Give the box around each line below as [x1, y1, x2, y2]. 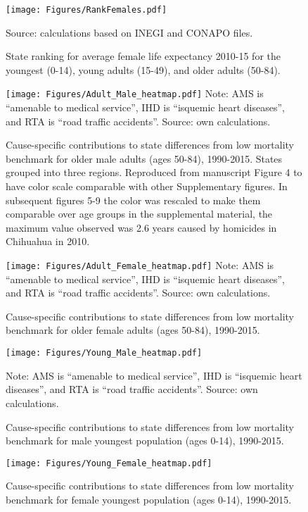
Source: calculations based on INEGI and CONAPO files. [6, 25, 253, 39]
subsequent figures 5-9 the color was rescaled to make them [6, 192, 261, 207]
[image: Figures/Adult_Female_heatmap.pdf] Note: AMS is [6, 258, 274, 273]
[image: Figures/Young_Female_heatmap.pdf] [6, 458, 212, 468]
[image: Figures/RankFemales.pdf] [6, 5, 167, 15]
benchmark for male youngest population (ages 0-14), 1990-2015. [6, 433, 284, 448]
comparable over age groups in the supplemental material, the [6, 206, 273, 221]
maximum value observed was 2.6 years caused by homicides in [6, 220, 277, 235]
